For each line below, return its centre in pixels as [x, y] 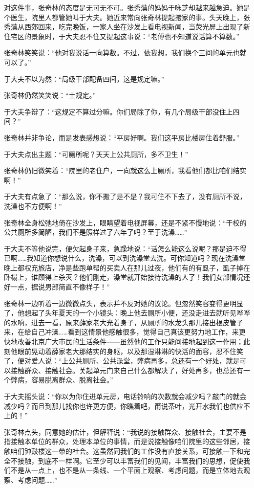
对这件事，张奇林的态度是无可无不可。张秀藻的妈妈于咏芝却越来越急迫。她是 [127, 7]
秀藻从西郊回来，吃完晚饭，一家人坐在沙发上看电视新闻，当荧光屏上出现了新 [127, 27]
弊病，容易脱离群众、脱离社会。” [62, 380]
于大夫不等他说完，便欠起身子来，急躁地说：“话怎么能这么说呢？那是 [115, 248]
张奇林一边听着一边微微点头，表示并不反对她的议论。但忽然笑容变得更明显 [124, 303]
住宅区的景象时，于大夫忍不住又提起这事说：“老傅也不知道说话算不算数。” [122, 36]
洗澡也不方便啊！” [33, 206]
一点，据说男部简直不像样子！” [60, 287]
